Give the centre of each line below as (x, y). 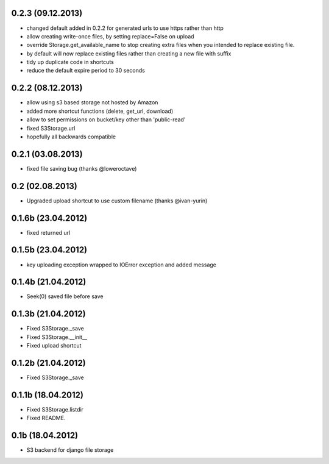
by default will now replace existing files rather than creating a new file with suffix (129, 53)
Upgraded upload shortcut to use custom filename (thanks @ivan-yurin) (117, 201)
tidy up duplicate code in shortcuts (70, 62)
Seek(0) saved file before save (65, 296)
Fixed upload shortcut (54, 346)
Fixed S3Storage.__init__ (57, 337)
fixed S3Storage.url (51, 128)
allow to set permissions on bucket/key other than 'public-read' (106, 120)
